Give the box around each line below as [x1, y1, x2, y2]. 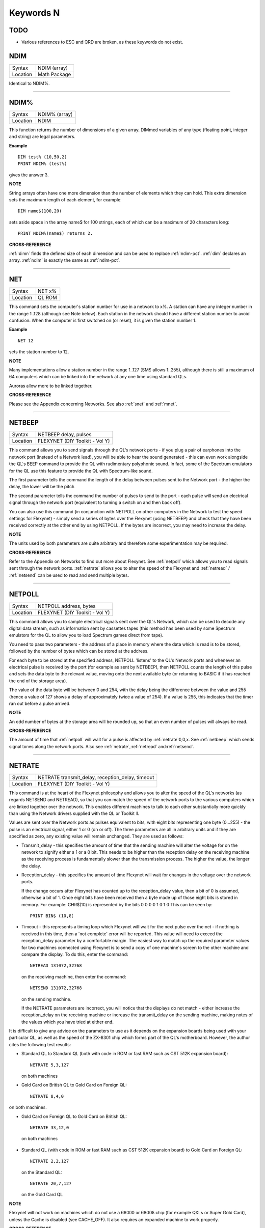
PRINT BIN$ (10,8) [30, 913, 75, 919]
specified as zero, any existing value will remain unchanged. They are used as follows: [9, 833, 184, 839]
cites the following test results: [9, 1041, 71, 1047]
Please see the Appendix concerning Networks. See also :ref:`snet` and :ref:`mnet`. [9, 401, 178, 407]
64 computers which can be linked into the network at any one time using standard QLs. [9, 374, 187, 380]
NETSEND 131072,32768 [30, 985, 82, 991]
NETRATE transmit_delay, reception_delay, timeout [37, 774, 155, 781]
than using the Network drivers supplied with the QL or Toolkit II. [9, 810, 139, 816]
